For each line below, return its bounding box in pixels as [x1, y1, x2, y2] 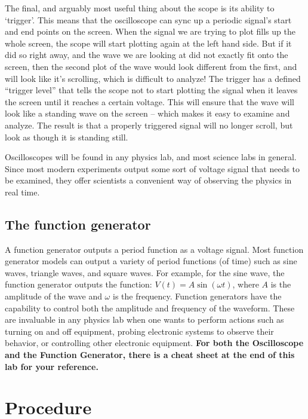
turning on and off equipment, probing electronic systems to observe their [5, 325, 274, 337]
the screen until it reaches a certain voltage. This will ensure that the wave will [5, 95, 294, 108]
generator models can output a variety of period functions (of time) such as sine [5, 255, 297, 267]
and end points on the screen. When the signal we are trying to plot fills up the [5, 25, 295, 38]
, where [232, 278, 259, 290]
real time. [5, 185, 40, 198]
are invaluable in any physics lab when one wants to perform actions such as [5, 313, 284, 326]
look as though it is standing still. [5, 130, 128, 143]
